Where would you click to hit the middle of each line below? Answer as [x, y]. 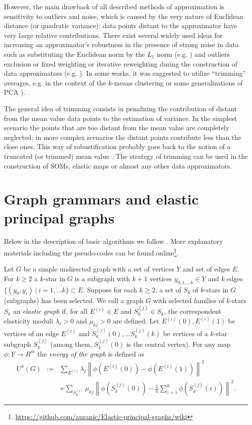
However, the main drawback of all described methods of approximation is [114, 6]
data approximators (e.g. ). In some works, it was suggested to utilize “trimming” [125, 73]
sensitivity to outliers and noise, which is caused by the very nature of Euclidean [124, 16]
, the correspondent [193, 311]
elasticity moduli [29, 321]
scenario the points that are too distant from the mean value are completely [117, 127]
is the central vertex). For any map [178, 344]
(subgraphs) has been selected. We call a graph [74, 300]
